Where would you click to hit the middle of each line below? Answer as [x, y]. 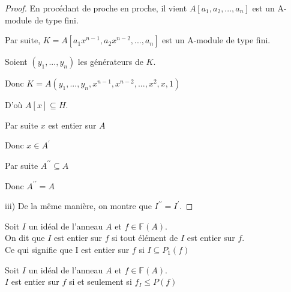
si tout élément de [145, 238]
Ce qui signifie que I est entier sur [67, 249]
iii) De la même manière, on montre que [78, 206]
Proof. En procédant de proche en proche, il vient [96, 8]
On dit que [25, 238]
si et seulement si [100, 281]
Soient [16, 62]
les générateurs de [110, 62]
